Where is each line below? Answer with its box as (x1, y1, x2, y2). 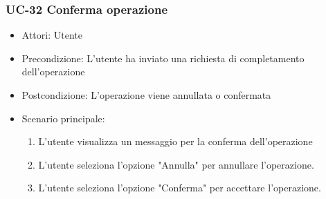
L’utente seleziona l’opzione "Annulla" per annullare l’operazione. (38, 157, 314, 171)
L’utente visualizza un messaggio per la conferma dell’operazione (38, 134, 313, 149)
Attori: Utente (21, 28, 82, 42)
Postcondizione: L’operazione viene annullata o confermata (21, 88, 271, 102)
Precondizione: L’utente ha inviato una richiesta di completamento (21, 50, 305, 65)
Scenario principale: (21, 111, 105, 125)
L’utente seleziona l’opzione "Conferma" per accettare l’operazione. (38, 180, 321, 195)
